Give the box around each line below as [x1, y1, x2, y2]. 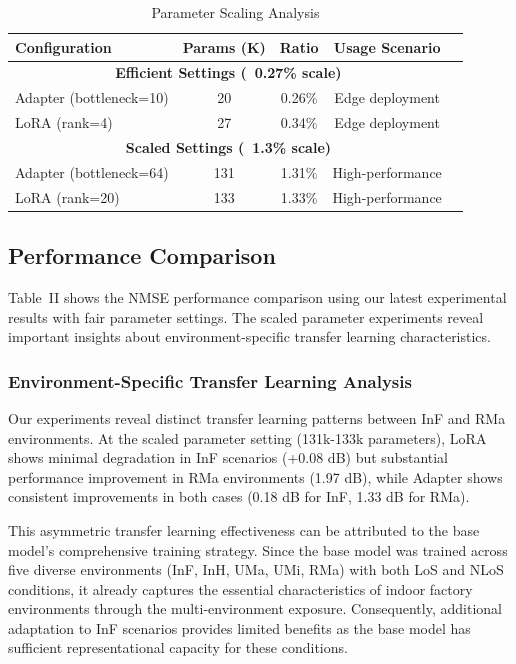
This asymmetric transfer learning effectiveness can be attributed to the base [8, 519, 480, 540]
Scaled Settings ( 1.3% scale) [125, 136, 332, 157]
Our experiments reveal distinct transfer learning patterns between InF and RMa [8, 407, 506, 428]
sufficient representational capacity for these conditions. [8, 637, 348, 658]
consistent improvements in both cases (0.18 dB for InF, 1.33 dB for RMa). [8, 486, 470, 507]
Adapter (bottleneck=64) [15, 161, 169, 182]
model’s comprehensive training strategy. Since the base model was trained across [8, 539, 508, 560]
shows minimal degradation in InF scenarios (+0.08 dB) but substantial [8, 447, 449, 468]
